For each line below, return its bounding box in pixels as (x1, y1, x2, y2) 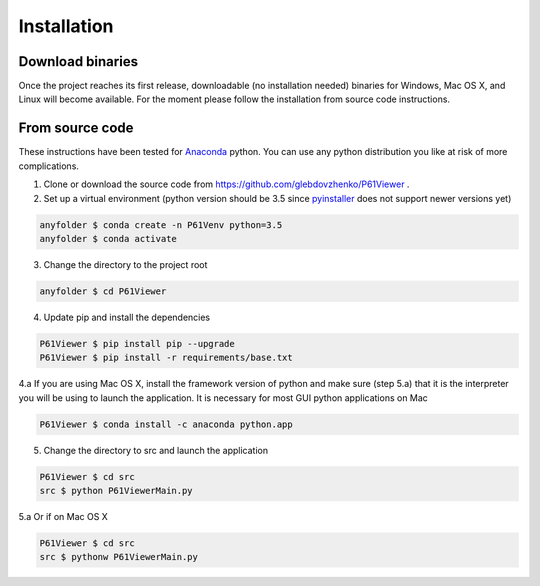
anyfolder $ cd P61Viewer (39, 285, 167, 297)
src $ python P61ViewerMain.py (39, 485, 194, 496)
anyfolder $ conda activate (39, 233, 177, 244)
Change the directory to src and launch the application (43, 444, 269, 456)
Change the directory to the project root (43, 258, 208, 270)
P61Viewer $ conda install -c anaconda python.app (39, 418, 294, 430)
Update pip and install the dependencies (43, 311, 211, 323)
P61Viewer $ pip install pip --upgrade (39, 338, 235, 349)
